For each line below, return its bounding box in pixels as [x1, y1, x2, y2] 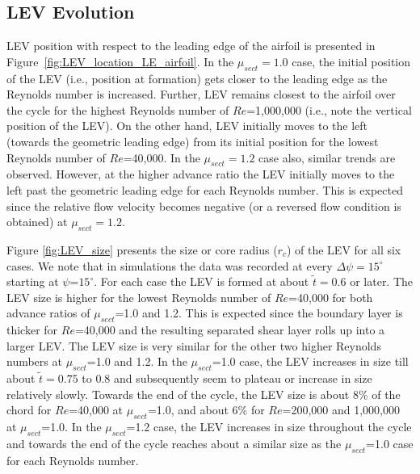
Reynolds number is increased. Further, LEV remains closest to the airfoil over [6, 86, 396, 103]
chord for [6, 401, 52, 418]
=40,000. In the [123, 149, 200, 166]
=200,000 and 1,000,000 [282, 401, 400, 418]
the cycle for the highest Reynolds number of [6, 101, 229, 118]
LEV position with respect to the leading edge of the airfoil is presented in [6, 37, 376, 54]
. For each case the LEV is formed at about [94, 273, 309, 290]
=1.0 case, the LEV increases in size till [212, 353, 409, 370]
